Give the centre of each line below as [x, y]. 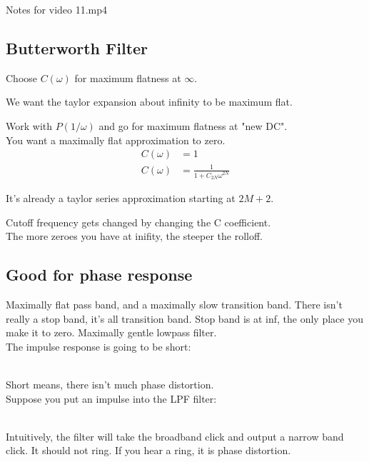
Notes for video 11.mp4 [57, 9]
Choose [22, 77]
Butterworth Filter [77, 47]
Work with [29, 125]
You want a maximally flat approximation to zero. [116, 140]
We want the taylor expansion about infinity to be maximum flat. [149, 102]
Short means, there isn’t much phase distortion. [110, 384]
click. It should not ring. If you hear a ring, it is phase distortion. [148, 450]
